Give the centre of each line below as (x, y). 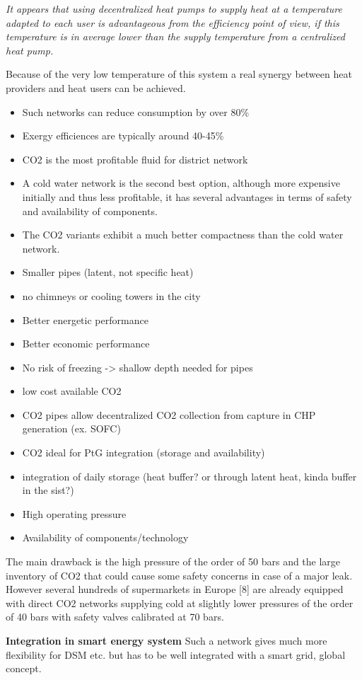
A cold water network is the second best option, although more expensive (181, 183)
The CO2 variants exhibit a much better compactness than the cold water (183, 235)
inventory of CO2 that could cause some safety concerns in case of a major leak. (179, 575)
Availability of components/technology (105, 537)
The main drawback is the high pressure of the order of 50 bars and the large (173, 561)
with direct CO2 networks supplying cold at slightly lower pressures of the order (180, 603)
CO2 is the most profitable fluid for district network (135, 159)
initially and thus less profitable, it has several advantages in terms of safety (187, 196)
